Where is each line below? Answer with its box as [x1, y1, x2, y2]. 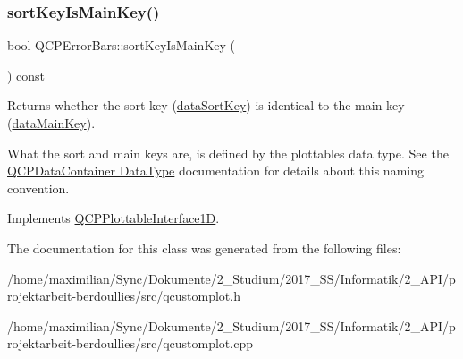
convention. [7, 178, 70, 197]
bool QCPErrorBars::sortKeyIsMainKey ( [7, 36, 235, 55]
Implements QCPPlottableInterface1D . [7, 209, 220, 227]
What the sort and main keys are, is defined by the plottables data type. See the [7, 143, 449, 162]
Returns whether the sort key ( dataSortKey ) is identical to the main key [7, 96, 405, 115]
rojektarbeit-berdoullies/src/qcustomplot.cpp [7, 334, 253, 353]
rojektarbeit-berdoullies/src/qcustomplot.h [7, 286, 240, 305]
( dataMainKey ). [7, 114, 96, 132]
